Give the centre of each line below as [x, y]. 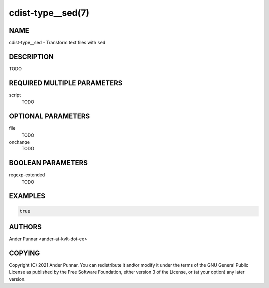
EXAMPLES [27, 196]
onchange [19, 142]
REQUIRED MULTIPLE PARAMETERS [66, 83]
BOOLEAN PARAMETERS [49, 163]
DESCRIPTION [32, 57]
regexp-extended [27, 175]
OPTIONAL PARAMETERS [50, 116]
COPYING [25, 253]
